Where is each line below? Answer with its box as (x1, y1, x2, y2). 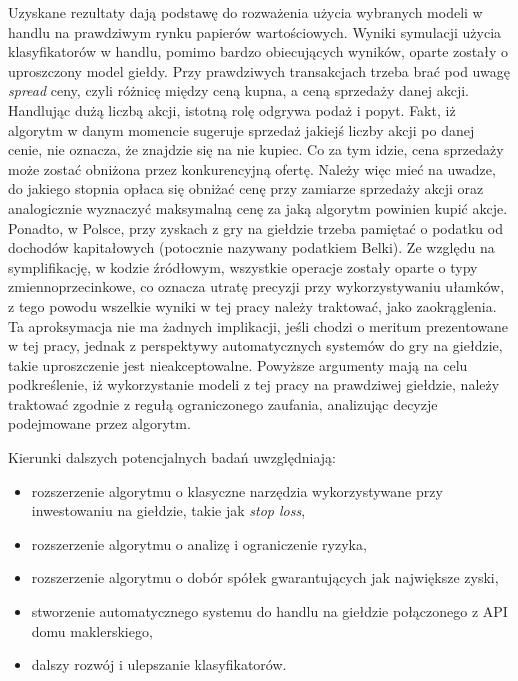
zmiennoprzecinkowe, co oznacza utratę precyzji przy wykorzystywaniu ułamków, (8, 276, 505, 297)
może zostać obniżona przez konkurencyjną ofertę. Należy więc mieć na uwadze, (8, 158, 496, 179)
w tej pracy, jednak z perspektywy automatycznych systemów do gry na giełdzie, (8, 335, 503, 356)
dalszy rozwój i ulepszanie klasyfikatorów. (31, 654, 287, 675)
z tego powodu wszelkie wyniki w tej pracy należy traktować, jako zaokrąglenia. (8, 295, 497, 316)
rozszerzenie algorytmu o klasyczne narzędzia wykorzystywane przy (31, 480, 443, 501)
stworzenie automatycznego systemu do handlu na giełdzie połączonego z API (31, 601, 508, 622)
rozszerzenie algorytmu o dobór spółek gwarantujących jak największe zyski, (31, 567, 499, 588)
